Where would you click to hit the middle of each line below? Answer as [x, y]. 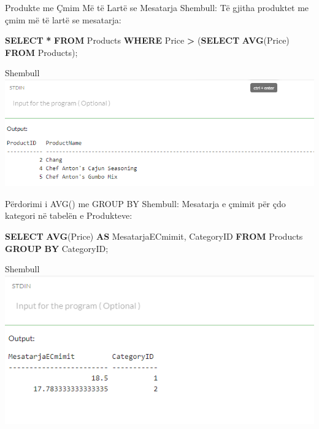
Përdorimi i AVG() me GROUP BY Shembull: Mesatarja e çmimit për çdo [145, 203]
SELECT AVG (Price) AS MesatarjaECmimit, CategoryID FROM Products [154, 236]
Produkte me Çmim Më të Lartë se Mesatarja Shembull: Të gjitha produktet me [157, 7]
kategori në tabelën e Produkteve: [69, 215]
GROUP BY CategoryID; [57, 248]
